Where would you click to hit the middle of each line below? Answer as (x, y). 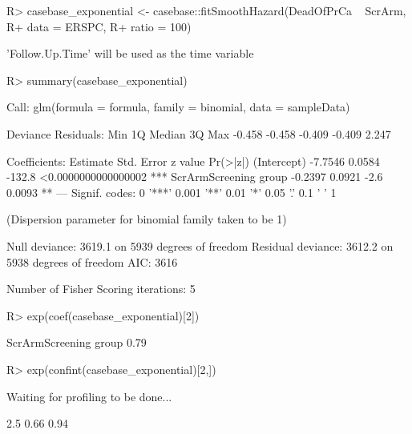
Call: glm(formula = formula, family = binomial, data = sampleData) (178, 107)
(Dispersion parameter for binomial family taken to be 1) (147, 219)
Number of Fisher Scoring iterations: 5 (101, 289)
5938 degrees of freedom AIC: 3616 (92, 261)
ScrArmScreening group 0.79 (77, 342)
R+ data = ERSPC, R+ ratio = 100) (99, 26)
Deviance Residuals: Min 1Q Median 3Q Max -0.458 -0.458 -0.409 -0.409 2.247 (199, 133)
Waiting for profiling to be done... (89, 396)
